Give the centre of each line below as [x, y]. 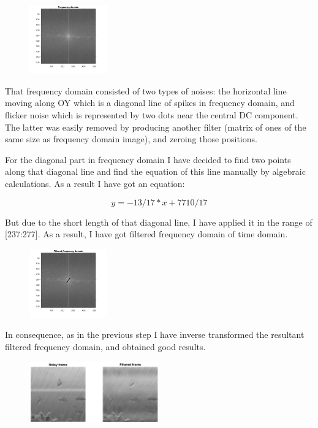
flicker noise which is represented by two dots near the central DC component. [152, 114]
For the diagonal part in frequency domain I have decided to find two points [148, 159]
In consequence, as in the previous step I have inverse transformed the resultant [155, 334]
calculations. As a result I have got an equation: [95, 183]
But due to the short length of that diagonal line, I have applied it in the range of [159, 222]
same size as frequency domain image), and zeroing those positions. [131, 139]
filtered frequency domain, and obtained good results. [105, 347]
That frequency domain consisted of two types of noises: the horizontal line [146, 90]
